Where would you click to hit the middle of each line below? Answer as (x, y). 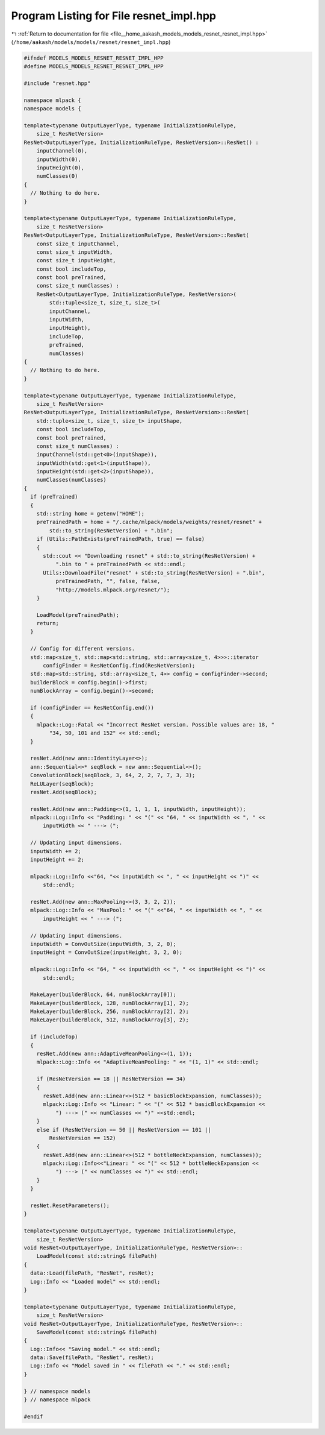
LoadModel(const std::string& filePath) (97, 1256)
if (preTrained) (54, 497)
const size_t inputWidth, (75, 252)
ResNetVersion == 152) (83, 1138)
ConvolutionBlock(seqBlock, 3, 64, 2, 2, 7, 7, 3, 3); (113, 775)
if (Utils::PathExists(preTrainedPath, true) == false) (121, 539)
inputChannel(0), (62, 151)
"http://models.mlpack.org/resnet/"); (113, 590)
